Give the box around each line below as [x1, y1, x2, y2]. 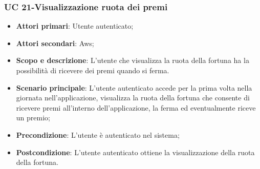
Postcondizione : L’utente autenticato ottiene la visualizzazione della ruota [16, 146, 255, 157]
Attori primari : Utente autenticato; [16, 20, 134, 31]
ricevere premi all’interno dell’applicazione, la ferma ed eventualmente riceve [16, 102, 256, 113]
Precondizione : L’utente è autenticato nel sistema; [16, 129, 180, 140]
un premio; [16, 112, 50, 123]
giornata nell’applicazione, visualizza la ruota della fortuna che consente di [16, 92, 250, 103]
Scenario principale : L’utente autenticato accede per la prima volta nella [16, 82, 252, 93]
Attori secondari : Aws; [16, 37, 94, 48]
